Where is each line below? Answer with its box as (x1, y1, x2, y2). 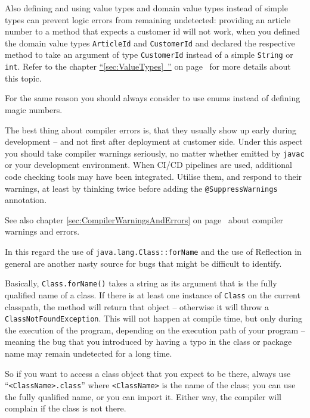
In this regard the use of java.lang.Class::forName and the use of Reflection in (5, 245, 302, 257)
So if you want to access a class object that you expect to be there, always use (5, 367, 291, 379)
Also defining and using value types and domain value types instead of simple (5, 2, 288, 14)
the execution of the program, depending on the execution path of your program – (5, 323, 305, 336)
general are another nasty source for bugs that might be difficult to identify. (5, 257, 282, 269)
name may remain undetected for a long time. (5, 347, 172, 359)
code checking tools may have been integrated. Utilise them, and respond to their (5, 170, 302, 182)
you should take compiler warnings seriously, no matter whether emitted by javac (5, 146, 305, 159)
